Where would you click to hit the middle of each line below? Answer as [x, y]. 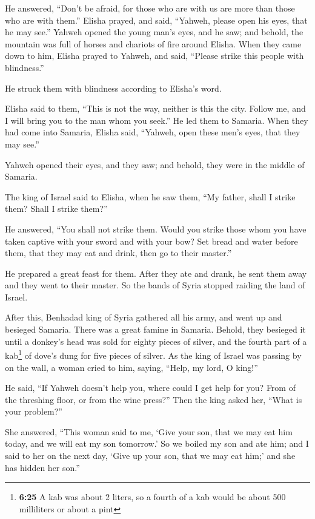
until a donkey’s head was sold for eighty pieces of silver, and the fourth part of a [156, 341]
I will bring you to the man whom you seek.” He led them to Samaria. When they [157, 120]
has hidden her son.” [42, 467]
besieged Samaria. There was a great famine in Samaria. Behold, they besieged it [155, 329]
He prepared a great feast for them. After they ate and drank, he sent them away [156, 273]
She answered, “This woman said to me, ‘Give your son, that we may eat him [149, 431]
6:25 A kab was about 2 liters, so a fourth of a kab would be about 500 [152, 497]
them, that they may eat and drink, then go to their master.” [118, 253]
